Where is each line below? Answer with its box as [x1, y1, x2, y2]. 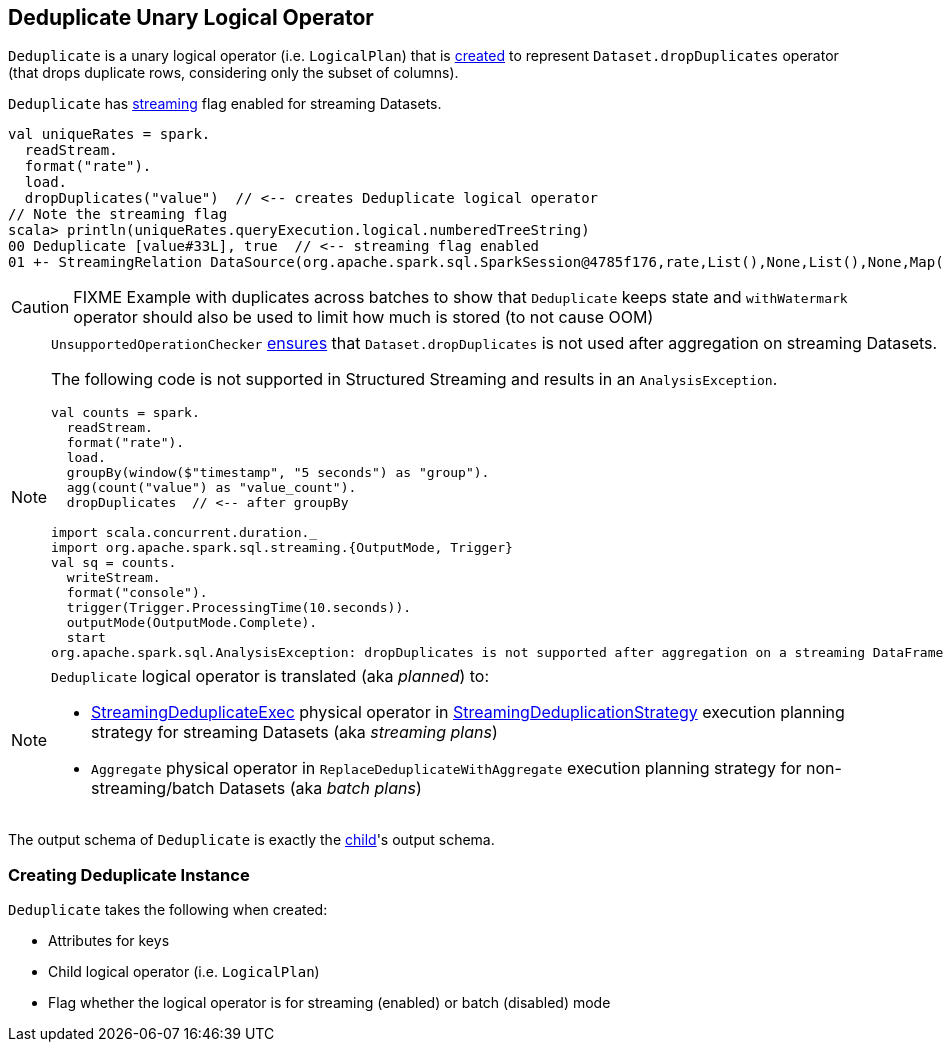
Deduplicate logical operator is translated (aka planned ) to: [51, 666, 490, 687]
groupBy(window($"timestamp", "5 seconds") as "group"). [66, 465, 490, 481]
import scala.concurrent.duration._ [51, 525, 318, 541]
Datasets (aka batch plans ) [219, 778, 422, 799]
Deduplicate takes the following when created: [8, 901, 328, 919]
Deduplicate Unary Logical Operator [8, 5, 374, 30]
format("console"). [66, 585, 208, 601]
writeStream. [66, 570, 161, 586]
